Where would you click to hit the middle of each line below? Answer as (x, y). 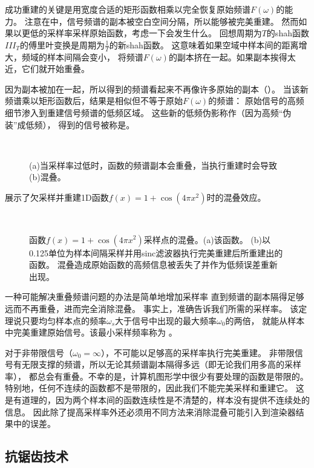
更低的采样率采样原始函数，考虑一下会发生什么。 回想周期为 (142, 33)
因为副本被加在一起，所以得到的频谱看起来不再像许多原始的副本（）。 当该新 (157, 89)
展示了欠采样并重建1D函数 (57, 197)
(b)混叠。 (47, 177)
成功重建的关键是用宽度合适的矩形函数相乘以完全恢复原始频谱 (128, 9)
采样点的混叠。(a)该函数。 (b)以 (207, 239)
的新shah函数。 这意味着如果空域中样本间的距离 (204, 44)
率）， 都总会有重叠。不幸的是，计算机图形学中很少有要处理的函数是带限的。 (157, 376)
